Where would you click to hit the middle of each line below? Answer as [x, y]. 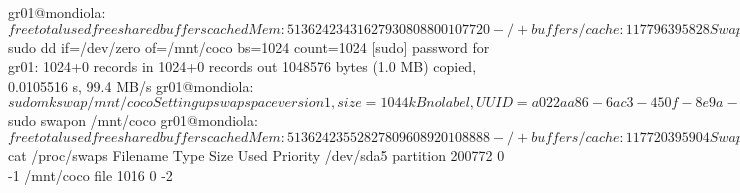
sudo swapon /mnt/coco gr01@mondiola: [133, 120]
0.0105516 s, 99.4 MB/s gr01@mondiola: [131, 85]
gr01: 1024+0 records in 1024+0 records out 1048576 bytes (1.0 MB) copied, [242, 66]
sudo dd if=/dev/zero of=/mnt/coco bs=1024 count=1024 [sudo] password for [249, 46]
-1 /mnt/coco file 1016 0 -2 [90, 174]
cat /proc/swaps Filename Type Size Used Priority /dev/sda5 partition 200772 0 [256, 154]
